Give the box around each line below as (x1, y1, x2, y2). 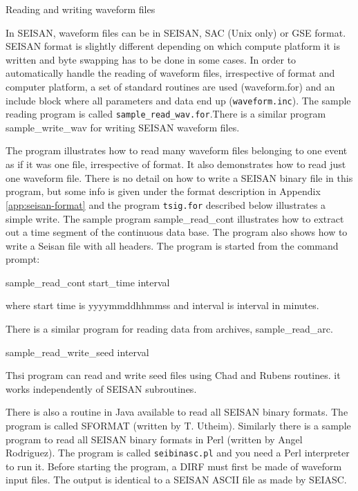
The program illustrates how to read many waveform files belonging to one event (6, 143, 348, 158)
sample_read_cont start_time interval (6, 275, 170, 289)
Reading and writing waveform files (6, 2, 156, 16)
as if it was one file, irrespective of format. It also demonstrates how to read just (6, 157, 346, 172)
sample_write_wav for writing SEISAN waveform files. (6, 120, 240, 134)
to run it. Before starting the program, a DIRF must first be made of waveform (6, 458, 342, 473)
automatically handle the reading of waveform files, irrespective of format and (6, 66, 335, 80)
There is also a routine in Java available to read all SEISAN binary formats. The (6, 405, 348, 419)
